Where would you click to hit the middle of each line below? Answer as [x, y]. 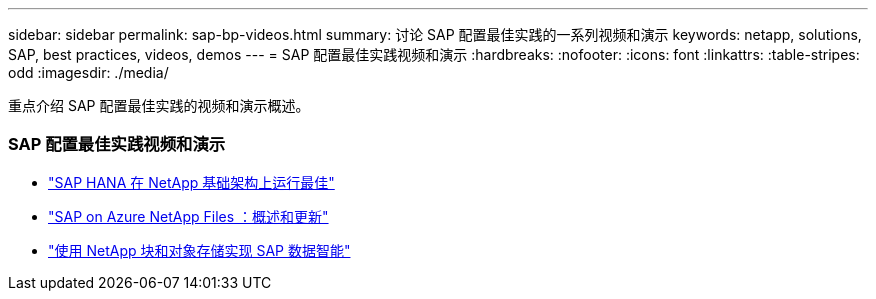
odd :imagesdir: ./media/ [88, 72]
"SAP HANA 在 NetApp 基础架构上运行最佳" [191, 182]
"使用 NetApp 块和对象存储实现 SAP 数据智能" [199, 250]
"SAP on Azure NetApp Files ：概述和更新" [188, 216]
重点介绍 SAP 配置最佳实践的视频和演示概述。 [159, 105]
